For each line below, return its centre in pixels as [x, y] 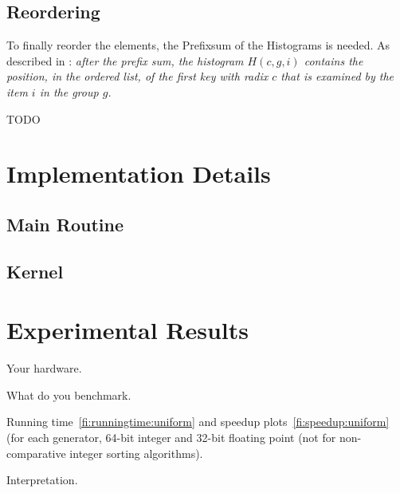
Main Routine [65, 224]
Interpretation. [42, 480]
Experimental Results [127, 330]
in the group [69, 91]
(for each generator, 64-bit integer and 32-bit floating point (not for [171, 438]
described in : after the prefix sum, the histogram [125, 60]
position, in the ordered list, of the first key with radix [137, 76]
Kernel [35, 271]
